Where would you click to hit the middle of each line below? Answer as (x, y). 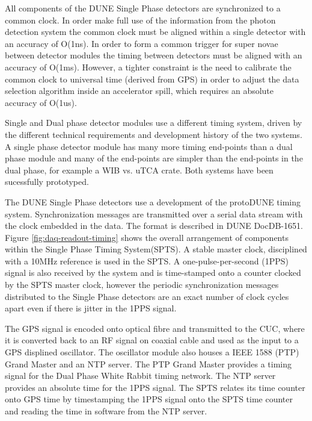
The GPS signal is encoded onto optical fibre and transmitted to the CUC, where (155, 328)
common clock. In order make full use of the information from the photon (140, 20)
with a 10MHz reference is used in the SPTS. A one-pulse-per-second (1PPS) (147, 260)
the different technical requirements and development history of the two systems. (154, 134)
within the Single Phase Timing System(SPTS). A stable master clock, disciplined (156, 249)
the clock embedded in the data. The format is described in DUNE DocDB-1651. (154, 226)
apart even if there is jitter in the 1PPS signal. (91, 308)
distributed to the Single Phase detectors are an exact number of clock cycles (147, 296)
